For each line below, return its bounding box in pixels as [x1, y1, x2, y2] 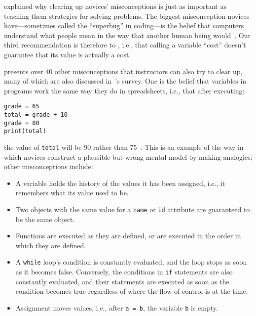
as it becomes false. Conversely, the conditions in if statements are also [15, 267, 233, 277]
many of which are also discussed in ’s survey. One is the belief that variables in [4, 76, 247, 86]
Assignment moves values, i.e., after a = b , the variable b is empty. [15, 302, 218, 313]
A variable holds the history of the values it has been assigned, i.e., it [15, 178, 225, 188]
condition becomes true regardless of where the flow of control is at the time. [15, 286, 248, 296]
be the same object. [15, 214, 75, 224]
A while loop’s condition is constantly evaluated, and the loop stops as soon [15, 257, 247, 267]
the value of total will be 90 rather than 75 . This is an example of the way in [4, 141, 244, 152]
